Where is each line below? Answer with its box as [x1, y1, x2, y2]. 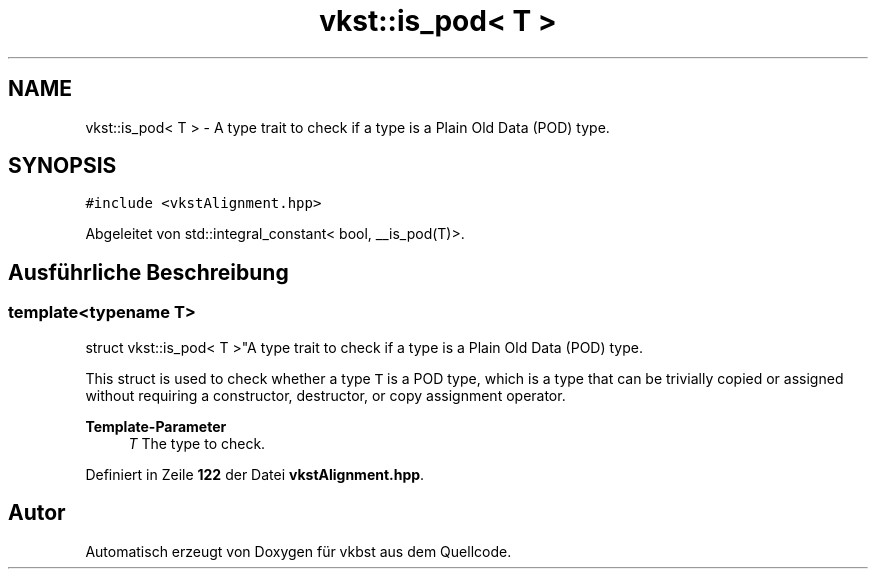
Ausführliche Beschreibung [8, 259, 289, 285]
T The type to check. [128, 434, 266, 452]
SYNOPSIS [8, 153, 117, 179]
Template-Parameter [85, 417, 227, 435]
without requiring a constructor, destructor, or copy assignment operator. [85, 386, 566, 404]
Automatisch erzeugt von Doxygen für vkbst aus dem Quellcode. [85, 542, 512, 560]
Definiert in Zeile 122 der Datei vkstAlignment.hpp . [85, 465, 425, 483]
